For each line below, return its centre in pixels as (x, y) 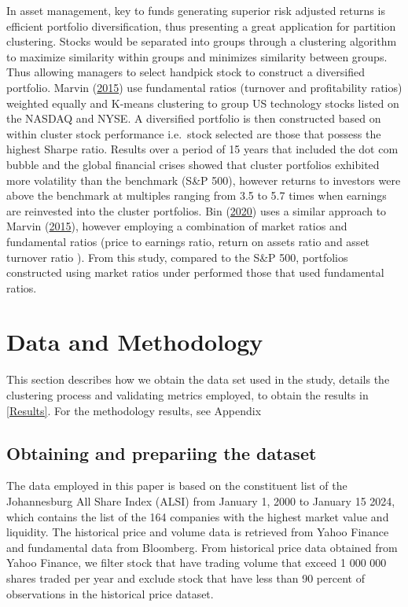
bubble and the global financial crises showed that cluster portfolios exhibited (193, 164)
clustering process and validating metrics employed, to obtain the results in (187, 395)
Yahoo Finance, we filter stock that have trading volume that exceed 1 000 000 (197, 563)
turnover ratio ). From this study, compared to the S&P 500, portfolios (177, 257)
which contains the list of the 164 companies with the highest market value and (198, 516)
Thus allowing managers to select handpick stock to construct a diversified (186, 72)
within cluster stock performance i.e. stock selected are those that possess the (194, 133)
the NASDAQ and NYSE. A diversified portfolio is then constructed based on (194, 118)
